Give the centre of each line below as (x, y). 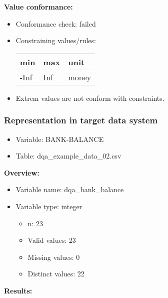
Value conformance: (38, 7)
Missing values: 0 (54, 257)
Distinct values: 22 (56, 274)
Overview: (22, 172)
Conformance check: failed (56, 23)
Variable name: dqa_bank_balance (70, 189)
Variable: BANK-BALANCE (60, 139)
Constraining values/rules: (56, 40)
